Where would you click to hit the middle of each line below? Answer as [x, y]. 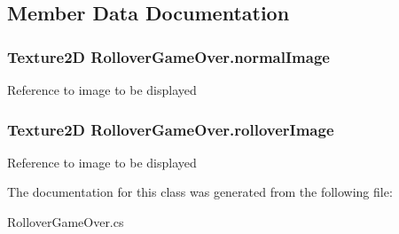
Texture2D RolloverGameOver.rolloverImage [171, 129]
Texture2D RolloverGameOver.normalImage [168, 56]
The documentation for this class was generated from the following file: [200, 192]
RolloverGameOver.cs [66, 222]
